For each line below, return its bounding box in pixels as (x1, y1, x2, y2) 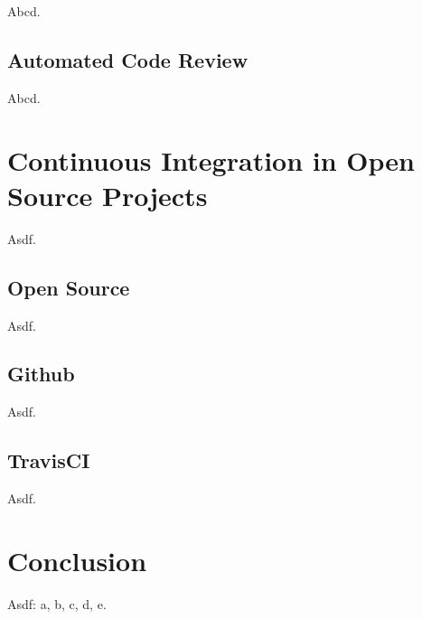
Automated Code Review (7, 45, 249, 73)
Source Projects (7, 176, 208, 213)
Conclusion (7, 541, 147, 578)
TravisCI (7, 446, 90, 474)
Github (7, 360, 75, 388)
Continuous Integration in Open (7, 141, 415, 178)
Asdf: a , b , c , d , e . (7, 594, 107, 613)
